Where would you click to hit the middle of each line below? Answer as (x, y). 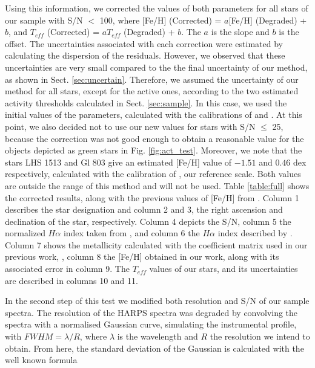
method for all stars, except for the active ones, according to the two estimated (152, 91)
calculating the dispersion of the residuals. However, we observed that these (145, 55)
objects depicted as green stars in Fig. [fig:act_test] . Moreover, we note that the (154, 150)
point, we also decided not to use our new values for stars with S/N (130, 126)
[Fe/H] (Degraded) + (268, 20)
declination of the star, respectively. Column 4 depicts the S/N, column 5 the (148, 221)
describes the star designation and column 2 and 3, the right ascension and (144, 209)
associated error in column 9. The (67, 269)
